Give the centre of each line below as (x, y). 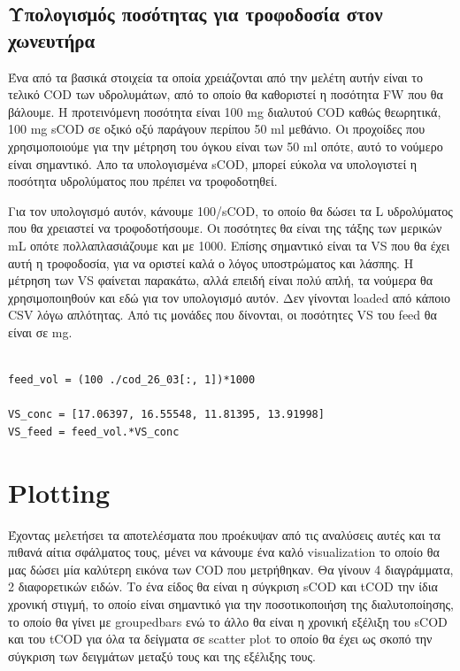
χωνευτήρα (52, 39)
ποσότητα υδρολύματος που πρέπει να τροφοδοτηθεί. (143, 181)
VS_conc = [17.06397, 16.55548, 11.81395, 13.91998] (166, 415)
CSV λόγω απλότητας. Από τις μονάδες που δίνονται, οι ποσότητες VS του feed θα (222, 315)
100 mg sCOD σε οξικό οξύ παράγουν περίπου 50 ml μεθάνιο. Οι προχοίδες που (217, 129)
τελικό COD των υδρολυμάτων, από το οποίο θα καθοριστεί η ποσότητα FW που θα (226, 94)
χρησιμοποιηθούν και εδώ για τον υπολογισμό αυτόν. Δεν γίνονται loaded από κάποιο (230, 297)
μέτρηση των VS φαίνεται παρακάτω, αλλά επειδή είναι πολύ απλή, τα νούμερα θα (221, 280)
